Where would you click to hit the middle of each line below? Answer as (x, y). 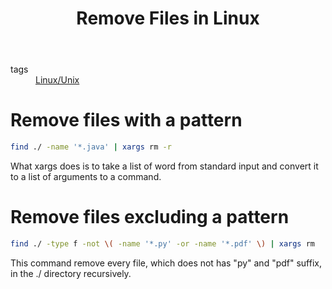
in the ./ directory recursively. (71, 273)
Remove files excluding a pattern (150, 217)
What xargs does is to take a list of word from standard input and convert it (164, 166)
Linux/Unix (57, 80)
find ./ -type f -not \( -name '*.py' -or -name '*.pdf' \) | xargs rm (163, 243)
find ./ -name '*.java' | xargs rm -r (91, 147)
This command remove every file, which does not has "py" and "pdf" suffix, (166, 263)
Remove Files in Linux (168, 18)
